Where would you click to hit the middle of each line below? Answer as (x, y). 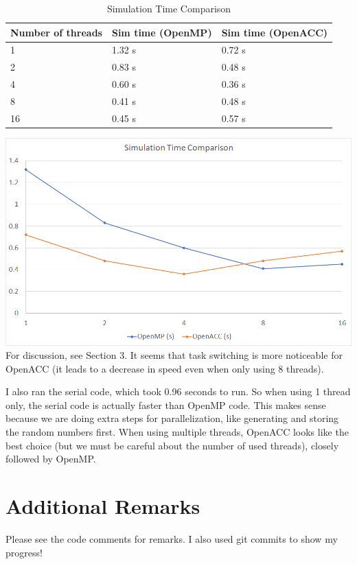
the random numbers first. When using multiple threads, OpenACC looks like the (177, 432)
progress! (24, 552)
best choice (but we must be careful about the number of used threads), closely (172, 445)
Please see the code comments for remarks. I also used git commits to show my (172, 538)
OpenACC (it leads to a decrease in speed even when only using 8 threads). (165, 368)
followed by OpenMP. (51, 459)
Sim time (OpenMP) (162, 32)
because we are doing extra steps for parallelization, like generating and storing (172, 418)
